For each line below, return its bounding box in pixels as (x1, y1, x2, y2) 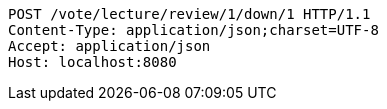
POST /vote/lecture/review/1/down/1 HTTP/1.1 (8, 6, 371, 22)
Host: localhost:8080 (8, 54, 177, 70)
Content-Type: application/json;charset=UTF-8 (8, 22, 379, 38)
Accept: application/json (8, 38, 211, 54)
